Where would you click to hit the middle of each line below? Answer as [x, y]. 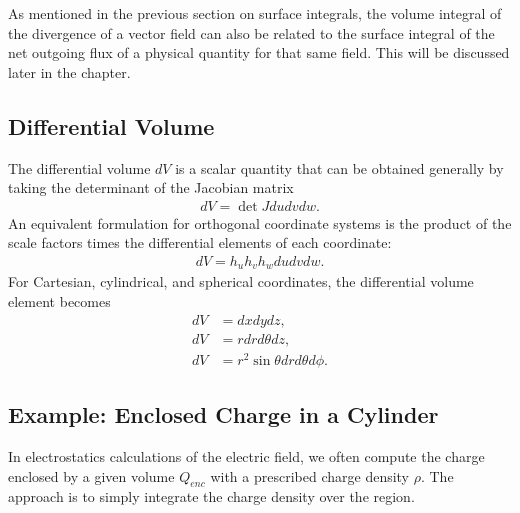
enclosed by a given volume [91, 475]
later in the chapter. [69, 71]
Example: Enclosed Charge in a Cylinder [223, 414]
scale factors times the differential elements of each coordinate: [200, 242]
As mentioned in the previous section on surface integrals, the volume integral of [255, 13]
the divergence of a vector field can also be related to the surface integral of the [251, 32]
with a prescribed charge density [310, 475]
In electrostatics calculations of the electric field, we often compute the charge [246, 456]
